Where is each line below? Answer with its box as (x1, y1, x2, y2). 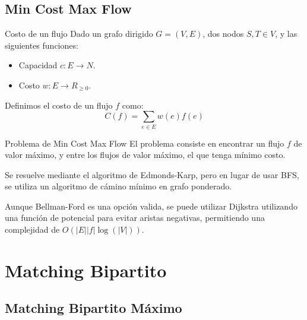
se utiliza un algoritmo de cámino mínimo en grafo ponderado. (5, 180, 232, 192)
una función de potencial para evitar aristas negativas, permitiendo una (5, 211, 265, 224)
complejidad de (5, 223, 60, 236)
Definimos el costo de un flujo (5, 99, 113, 111)
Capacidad (18, 59, 58, 71)
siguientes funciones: (5, 39, 78, 51)
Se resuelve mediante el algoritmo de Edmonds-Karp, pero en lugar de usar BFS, (5, 168, 299, 180)
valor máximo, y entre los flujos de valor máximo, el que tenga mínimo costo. (5, 148, 286, 161)
